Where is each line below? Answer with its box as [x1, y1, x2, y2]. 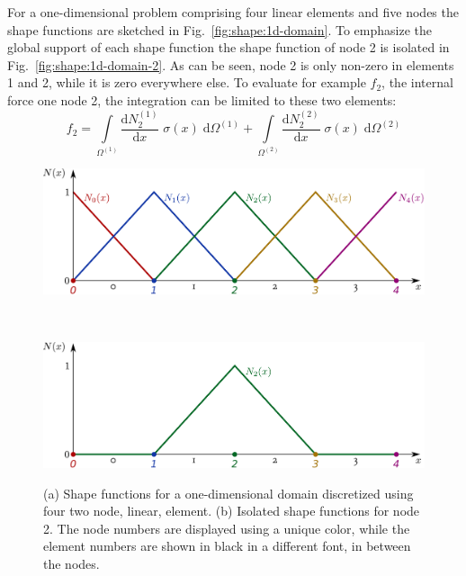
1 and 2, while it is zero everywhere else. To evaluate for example [7, 73, 366, 92]
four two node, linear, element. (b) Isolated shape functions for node [43, 501, 420, 520]
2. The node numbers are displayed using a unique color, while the [43, 518, 410, 537]
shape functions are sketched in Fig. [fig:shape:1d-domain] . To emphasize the [7, 20, 432, 39]
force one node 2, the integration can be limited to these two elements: [7, 90, 397, 109]
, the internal [381, 73, 453, 92]
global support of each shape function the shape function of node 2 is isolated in [7, 38, 450, 57]
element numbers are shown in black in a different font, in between [43, 536, 411, 555]
